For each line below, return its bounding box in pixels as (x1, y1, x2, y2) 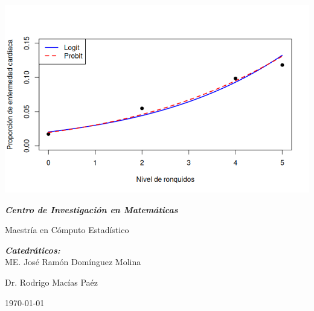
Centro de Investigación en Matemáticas (5, 203, 178, 216)
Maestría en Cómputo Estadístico (5, 223, 129, 236)
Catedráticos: (5, 243, 60, 256)
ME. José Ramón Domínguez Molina (5, 255, 141, 268)
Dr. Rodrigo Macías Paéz (5, 276, 98, 288)
